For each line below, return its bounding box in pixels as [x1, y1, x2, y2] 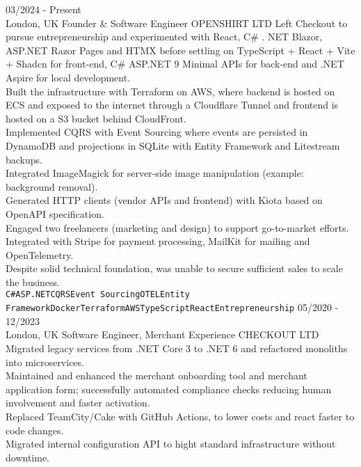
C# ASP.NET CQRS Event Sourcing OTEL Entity [6, 290, 190, 300]
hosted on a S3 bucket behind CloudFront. [6, 111, 186, 125]
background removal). [6, 179, 98, 193]
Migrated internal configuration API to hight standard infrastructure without [6, 436, 336, 451]
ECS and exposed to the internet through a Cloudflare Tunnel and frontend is [6, 97, 339, 112]
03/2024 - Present [6, 2, 81, 16]
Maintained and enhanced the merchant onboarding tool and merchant [6, 368, 307, 383]
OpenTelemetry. [6, 247, 74, 262]
